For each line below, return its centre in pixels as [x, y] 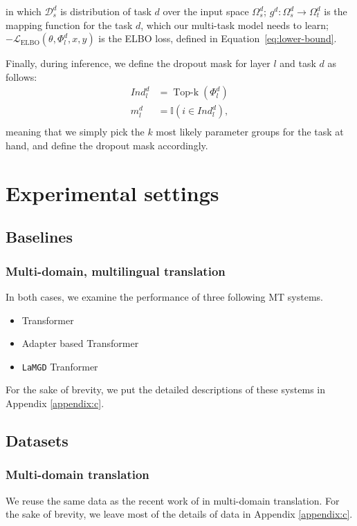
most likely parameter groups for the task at [250, 132]
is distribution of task [106, 11]
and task [298, 63]
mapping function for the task [69, 25]
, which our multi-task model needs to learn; [235, 25]
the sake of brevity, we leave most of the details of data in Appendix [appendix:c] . [179, 514]
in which [24, 11]
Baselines [39, 237]
